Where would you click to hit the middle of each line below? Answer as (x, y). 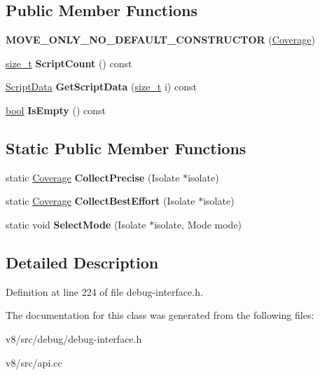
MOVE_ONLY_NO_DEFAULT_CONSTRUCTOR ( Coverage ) (160, 40)
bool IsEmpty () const (56, 110)
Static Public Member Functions (126, 148)
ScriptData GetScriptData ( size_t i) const (101, 87)
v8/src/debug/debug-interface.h (74, 338)
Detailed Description (82, 262)
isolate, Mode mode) (198, 224)
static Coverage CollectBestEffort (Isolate (100, 201)
